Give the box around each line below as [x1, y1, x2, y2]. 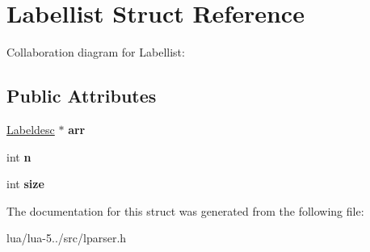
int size [6, 175, 44, 192]
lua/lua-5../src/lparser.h [6, 229, 127, 246]
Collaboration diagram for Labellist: [6, 44, 185, 61]
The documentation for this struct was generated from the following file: [6, 202, 364, 219]
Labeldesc [6, 120, 55, 137]
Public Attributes [6, 83, 157, 108]
